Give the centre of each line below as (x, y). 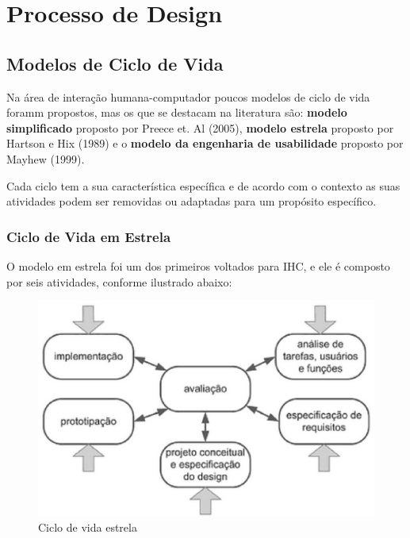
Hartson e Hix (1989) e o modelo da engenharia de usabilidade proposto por (205, 143)
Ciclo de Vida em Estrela (89, 236)
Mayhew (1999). (46, 158)
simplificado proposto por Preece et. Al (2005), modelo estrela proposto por (200, 127)
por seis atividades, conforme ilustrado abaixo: (119, 281)
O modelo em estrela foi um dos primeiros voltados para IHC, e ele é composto (198, 265)
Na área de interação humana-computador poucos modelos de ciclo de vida (188, 96)
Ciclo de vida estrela (88, 527)
